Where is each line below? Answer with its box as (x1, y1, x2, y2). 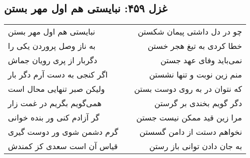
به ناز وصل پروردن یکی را (8, 40, 96, 52)
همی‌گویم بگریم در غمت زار (8, 97, 102, 109)
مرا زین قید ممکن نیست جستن (136, 112, 242, 123)
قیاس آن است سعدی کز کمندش (8, 140, 118, 152)
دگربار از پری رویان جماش (8, 54, 97, 66)
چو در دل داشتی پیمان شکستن (137, 26, 242, 38)
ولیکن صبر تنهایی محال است (8, 83, 105, 95)
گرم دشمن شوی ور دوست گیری (8, 126, 119, 138)
